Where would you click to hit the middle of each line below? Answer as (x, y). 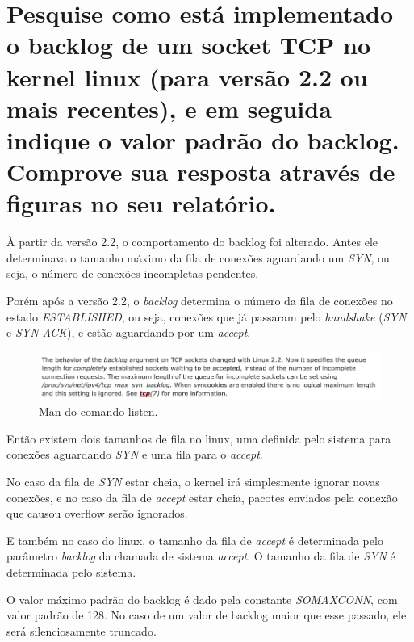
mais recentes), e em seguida (169, 108)
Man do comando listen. (98, 411)
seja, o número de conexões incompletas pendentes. (133, 273)
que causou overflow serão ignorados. (97, 513)
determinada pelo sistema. (71, 572)
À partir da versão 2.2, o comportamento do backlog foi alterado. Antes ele (192, 242)
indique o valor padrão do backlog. (203, 139)
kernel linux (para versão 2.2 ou (187, 76)
